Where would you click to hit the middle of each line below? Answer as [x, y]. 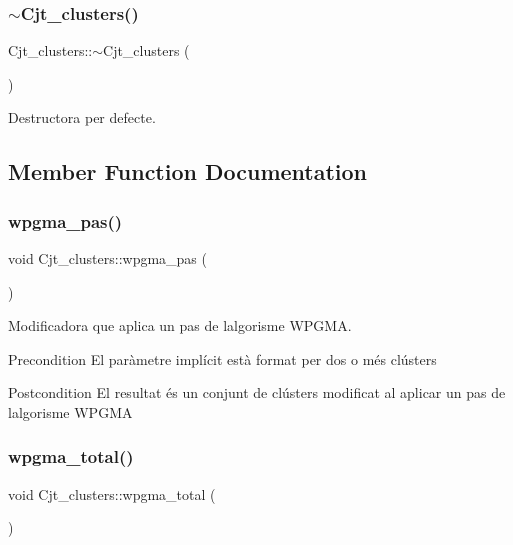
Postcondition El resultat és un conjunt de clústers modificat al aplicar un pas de [257, 392]
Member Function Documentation [188, 171]
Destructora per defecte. [82, 117]
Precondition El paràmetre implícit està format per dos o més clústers [222, 358]
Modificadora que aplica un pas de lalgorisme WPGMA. [180, 325]
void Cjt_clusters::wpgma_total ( [112, 493]
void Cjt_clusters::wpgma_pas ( [107, 258]
